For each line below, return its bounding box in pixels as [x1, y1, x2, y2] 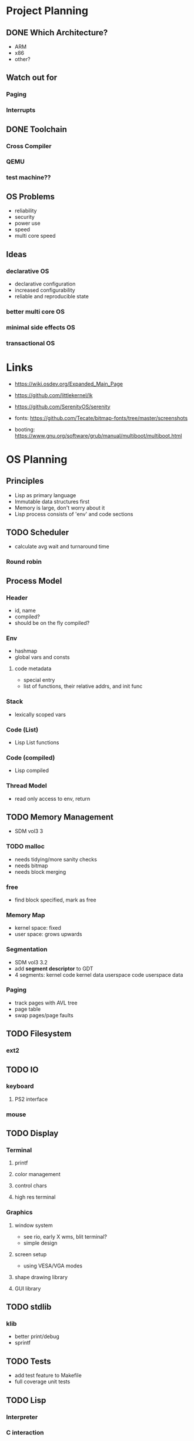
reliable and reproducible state [14, 292, 89, 299]
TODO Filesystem [6, 1029, 72, 1039]
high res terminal [14, 1193, 56, 1201]
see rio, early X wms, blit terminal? [23, 1233, 108, 1240]
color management [14, 1171, 61, 1178]
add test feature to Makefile [14, 1372, 82, 1379]
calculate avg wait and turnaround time [14, 543, 110, 550]
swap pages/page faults [14, 1011, 73, 1019]
